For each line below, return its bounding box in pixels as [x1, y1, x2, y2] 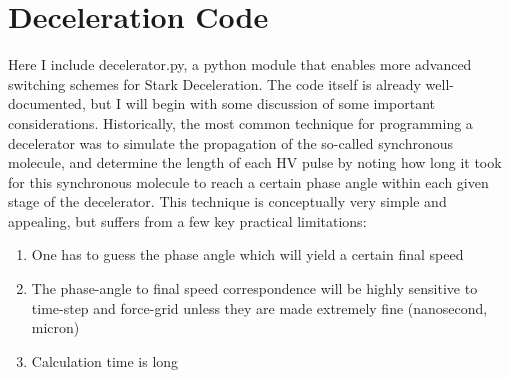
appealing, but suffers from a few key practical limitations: [8, 210, 367, 231]
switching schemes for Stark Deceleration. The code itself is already [8, 73, 421, 94]
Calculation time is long [31, 350, 179, 371]
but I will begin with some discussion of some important [90, 93, 436, 114]
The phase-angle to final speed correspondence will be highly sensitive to [31, 278, 478, 299]
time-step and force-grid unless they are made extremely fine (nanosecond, [31, 297, 488, 318]
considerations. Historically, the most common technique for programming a [8, 112, 473, 133]
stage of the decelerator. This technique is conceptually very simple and [8, 191, 447, 212]
